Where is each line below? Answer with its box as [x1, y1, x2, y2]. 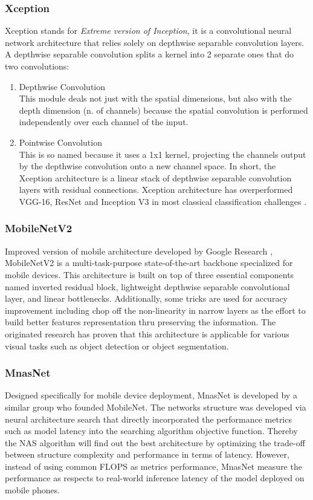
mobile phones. [5, 484, 60, 496]
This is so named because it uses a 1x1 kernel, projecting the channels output [19, 148, 306, 160]
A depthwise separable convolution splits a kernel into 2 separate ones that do [5, 48, 294, 60]
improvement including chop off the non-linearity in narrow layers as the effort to [5, 304, 306, 316]
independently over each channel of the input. [19, 115, 189, 128]
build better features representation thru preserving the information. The [5, 316, 276, 328]
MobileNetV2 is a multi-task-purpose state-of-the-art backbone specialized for [5, 256, 293, 269]
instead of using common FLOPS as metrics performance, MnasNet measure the [5, 459, 302, 472]
